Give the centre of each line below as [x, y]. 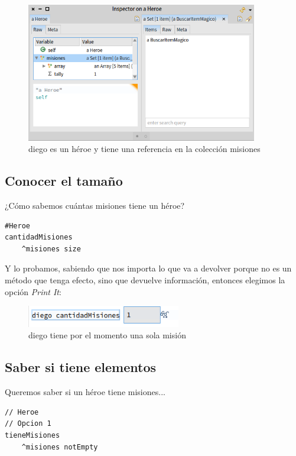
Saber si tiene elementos [81, 367]
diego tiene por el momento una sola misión [107, 335]
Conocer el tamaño [64, 181]
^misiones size [51, 249]
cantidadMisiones [39, 237]
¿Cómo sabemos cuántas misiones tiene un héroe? [95, 205]
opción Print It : [33, 291]
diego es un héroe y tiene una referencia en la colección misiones [144, 149]
